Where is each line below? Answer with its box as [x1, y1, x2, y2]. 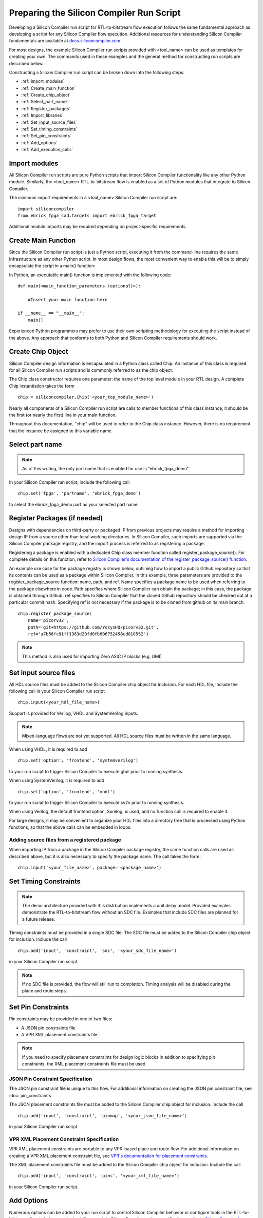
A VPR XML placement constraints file [21, 1032, 97, 1038]
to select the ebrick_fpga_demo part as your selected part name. [9, 501, 139, 507]
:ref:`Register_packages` [21, 105, 71, 112]
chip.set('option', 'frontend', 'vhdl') [18, 789, 115, 794]
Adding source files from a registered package [9, 836, 121, 843]
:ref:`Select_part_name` [21, 99, 68, 105]
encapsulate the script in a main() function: [9, 263, 95, 269]
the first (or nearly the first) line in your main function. [9, 412, 117, 418]
